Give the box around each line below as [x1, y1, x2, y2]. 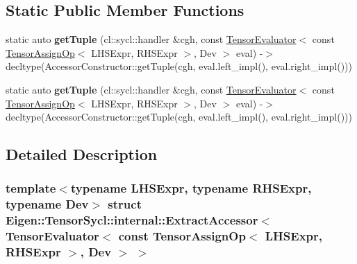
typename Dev [6, 195, 89, 213]
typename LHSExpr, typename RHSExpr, [70, 179, 312, 197]
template [6, 179, 56, 197]
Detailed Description [6, 143, 158, 165]
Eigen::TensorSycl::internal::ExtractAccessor [6, 211, 258, 229]
